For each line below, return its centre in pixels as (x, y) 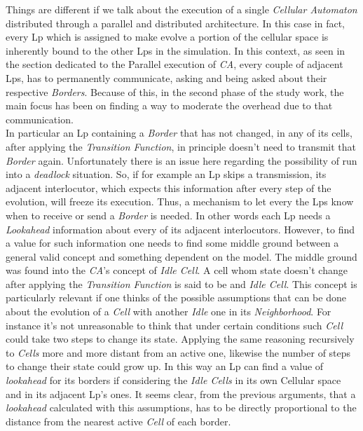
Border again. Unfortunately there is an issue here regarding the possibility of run (181, 160)
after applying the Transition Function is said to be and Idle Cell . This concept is (181, 283)
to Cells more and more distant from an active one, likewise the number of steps (178, 352)
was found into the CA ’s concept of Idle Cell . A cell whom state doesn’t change (177, 270)
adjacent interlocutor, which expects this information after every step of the (169, 187)
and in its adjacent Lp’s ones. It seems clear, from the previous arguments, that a (181, 394)
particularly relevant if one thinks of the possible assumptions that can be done (176, 297)
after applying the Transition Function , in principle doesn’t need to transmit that (181, 146)
